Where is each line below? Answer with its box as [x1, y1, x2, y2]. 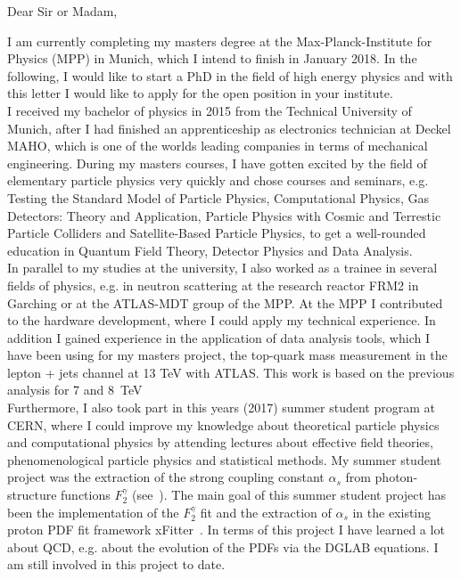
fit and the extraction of [200, 502, 332, 521]
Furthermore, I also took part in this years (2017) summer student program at [7, 398, 436, 417]
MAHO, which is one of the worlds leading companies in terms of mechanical [7, 136, 428, 155]
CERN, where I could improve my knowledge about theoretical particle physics [7, 415, 440, 434]
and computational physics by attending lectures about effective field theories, [7, 433, 433, 452]
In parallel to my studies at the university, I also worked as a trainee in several [7, 258, 438, 277]
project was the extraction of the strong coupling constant [7, 468, 325, 486]
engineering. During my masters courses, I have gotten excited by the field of [7, 153, 427, 172]
